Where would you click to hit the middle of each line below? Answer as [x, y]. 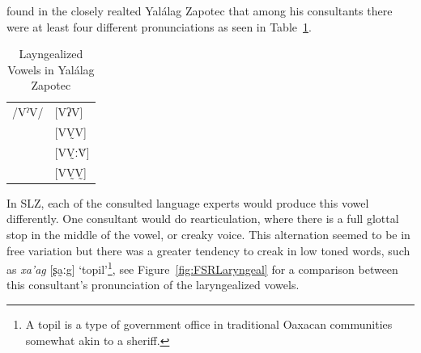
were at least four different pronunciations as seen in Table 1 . [159, 26]
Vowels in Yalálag [51, 69]
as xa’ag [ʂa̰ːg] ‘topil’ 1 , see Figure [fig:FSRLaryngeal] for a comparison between [202, 268]
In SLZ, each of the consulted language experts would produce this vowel [188, 202]
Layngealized [51, 54]
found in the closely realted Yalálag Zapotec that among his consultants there [200, 11]
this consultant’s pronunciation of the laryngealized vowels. [153, 285]
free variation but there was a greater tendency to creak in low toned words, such [208, 250]
